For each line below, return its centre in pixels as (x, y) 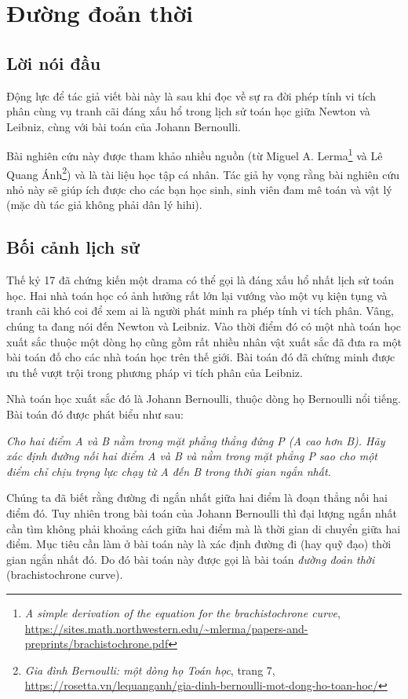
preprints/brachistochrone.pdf (97, 644)
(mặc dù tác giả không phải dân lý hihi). (104, 205)
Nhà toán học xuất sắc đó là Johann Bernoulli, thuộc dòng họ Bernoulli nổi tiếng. (204, 399)
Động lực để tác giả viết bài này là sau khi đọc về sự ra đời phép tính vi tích (191, 95)
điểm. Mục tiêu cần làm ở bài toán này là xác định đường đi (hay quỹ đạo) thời (199, 544)
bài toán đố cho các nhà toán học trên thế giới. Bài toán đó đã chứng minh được (201, 357)
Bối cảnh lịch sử (73, 247)
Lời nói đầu (54, 62)
